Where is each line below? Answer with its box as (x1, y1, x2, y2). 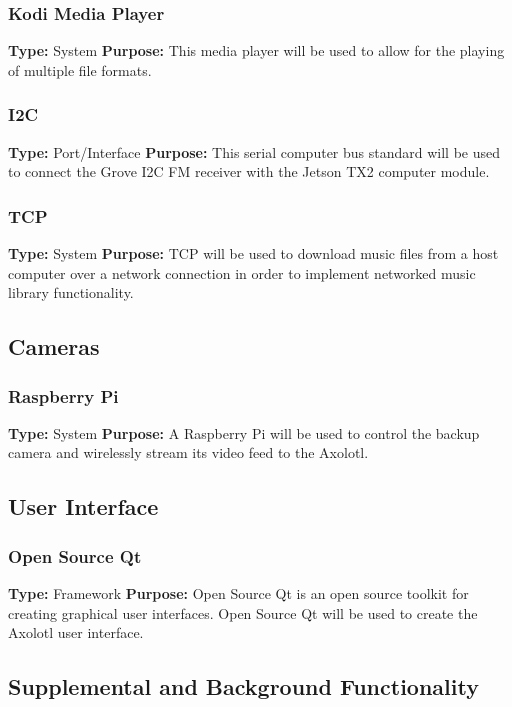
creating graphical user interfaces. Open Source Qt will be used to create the (8, 602, 478, 623)
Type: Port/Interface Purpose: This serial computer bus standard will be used (8, 141, 501, 162)
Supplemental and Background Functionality (8, 671, 479, 702)
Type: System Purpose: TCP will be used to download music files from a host (8, 243, 499, 264)
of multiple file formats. (8, 59, 152, 80)
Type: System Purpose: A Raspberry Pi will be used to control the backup (8, 422, 480, 443)
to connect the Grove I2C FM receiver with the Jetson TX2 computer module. (8, 161, 490, 182)
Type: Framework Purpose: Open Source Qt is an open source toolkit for (8, 583, 469, 603)
